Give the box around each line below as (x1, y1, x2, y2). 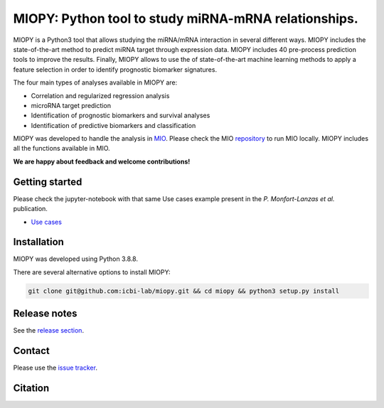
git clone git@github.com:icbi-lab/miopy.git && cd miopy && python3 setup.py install (28, 286, 340, 295)
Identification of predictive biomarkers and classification (31, 121, 196, 129)
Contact (13, 345, 50, 357)
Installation (13, 236, 64, 248)
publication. (13, 205, 48, 213)
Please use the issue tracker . (13, 363, 97, 372)
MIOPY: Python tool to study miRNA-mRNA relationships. (13, 11, 358, 26)
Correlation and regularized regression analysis (31, 91, 170, 100)
